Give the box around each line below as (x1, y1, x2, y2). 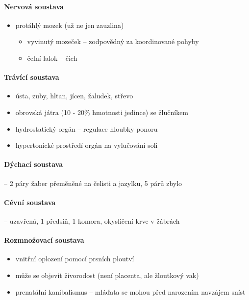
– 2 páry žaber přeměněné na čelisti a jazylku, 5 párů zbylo (4, 178, 182, 188)
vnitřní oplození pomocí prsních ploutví (15, 254, 134, 264)
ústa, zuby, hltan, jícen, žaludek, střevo (15, 91, 133, 101)
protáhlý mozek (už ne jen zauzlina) (15, 20, 124, 30)
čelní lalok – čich (27, 52, 77, 63)
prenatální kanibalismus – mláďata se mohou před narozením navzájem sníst (15, 286, 246, 297)
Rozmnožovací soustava (4, 235, 84, 245)
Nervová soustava (4, 1, 64, 11)
